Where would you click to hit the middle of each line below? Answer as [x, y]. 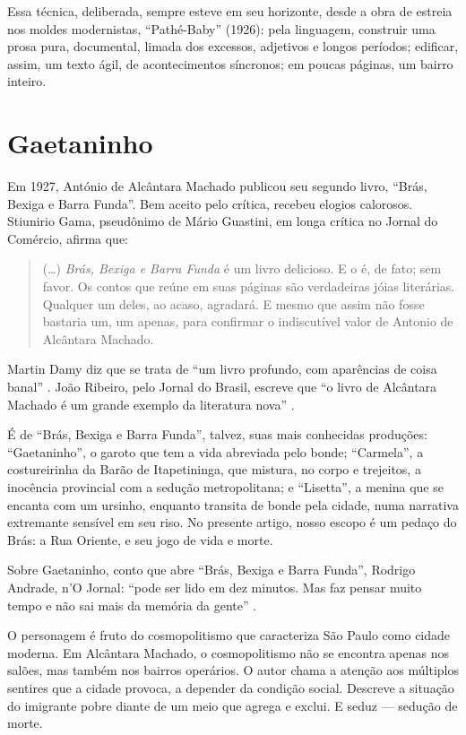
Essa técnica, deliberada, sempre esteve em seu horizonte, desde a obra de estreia [230, 11]
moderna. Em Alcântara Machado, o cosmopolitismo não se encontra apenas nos [229, 652]
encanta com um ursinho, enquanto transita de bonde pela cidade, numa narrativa [233, 504]
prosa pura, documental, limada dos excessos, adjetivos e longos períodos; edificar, [233, 46]
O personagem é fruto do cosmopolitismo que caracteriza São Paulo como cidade [229, 635]
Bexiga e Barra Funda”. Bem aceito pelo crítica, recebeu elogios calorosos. [210, 203]
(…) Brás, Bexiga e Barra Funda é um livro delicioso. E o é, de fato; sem [242, 268]
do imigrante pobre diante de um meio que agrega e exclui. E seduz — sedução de [233, 705]
